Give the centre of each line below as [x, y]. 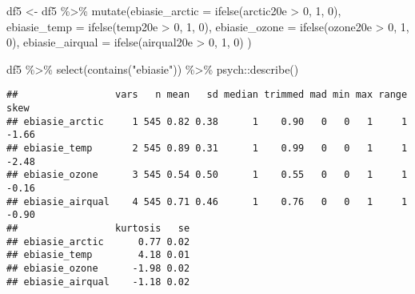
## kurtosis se [98, 228]
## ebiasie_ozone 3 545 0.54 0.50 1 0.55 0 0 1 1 [207, 175]
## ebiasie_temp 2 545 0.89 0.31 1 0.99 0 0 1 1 [207, 148]
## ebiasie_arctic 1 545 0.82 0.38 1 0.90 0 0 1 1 [207, 121]
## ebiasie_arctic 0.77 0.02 [98, 242]
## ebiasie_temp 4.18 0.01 [98, 255]
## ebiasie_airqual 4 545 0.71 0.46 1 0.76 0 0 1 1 [207, 201]
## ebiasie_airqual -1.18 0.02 [98, 282]
